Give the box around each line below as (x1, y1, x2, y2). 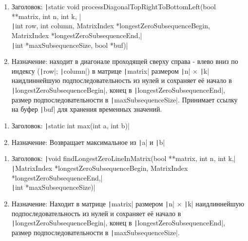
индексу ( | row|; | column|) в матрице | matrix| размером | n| (11, 65, 191, 76)
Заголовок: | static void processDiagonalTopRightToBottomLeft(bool (11, 1, 216, 11)
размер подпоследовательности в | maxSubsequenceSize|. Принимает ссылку (11, 94, 238, 104)
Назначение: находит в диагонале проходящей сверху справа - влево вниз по (11, 56, 238, 66)
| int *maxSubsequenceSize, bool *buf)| (11, 40, 128, 50)
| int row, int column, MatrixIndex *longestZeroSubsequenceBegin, (11, 20, 210, 31)
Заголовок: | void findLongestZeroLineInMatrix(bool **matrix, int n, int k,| (11, 153, 236, 163)
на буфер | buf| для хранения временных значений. (11, 104, 162, 114)
